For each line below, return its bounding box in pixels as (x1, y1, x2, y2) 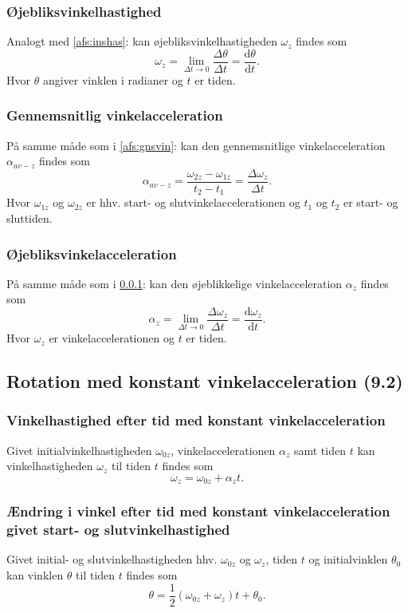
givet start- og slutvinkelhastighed (6, 520, 230, 540)
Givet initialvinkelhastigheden (6, 441, 152, 458)
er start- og (343, 194, 398, 211)
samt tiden (293, 441, 346, 458)
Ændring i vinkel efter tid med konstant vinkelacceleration (6, 501, 390, 521)
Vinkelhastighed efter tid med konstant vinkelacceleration (6, 410, 386, 430)
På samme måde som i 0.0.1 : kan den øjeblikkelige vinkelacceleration (6, 275, 343, 291)
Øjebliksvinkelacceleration (6, 243, 177, 263)
